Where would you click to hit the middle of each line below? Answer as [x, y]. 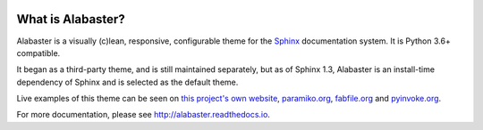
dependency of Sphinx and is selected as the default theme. [127, 82]
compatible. [38, 53]
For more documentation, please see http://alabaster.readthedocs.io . [143, 115]
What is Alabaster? [71, 19]
